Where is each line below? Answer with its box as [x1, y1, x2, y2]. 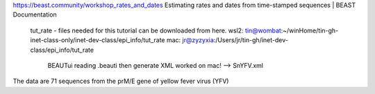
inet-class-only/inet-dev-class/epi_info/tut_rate [30, 36, 166, 44]
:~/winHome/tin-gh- [281, 26, 339, 35]
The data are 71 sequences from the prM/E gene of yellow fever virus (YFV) [12, 77, 229, 86]
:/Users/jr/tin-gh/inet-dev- [213, 36, 288, 44]
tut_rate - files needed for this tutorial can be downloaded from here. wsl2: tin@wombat [30, 26, 281, 35]
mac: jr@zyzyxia [166, 36, 215, 44]
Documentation [12, 10, 57, 19]
